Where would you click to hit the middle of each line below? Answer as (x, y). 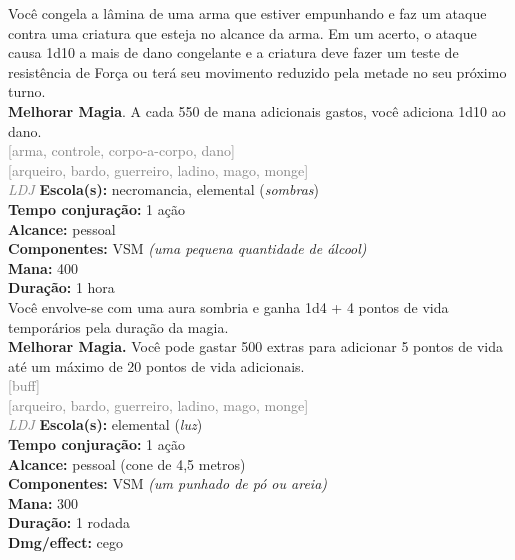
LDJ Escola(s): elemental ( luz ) (105, 424)
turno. (27, 91)
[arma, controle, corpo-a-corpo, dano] (121, 150)
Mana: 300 (43, 502)
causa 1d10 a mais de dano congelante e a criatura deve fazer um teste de (233, 52)
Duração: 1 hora (61, 287)
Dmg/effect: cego (65, 542)
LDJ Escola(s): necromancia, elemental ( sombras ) (163, 189)
